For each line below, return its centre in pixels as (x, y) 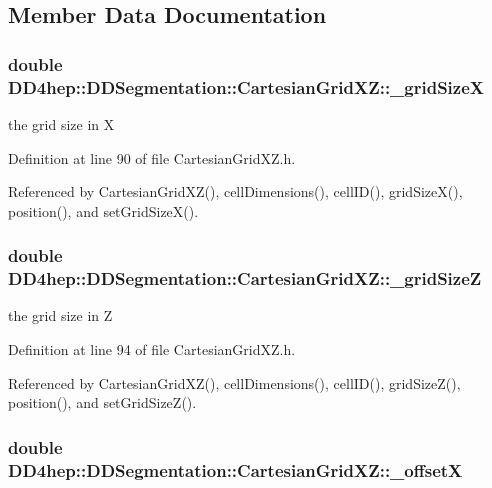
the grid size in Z (60, 315)
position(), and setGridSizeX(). (103, 210)
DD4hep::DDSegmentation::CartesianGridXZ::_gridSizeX (246, 86)
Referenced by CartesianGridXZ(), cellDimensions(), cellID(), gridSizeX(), (235, 191)
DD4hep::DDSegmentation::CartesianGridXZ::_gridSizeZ (245, 278)
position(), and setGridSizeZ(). (102, 402)
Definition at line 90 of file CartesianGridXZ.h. (152, 157)
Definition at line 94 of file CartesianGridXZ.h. (152, 349)
